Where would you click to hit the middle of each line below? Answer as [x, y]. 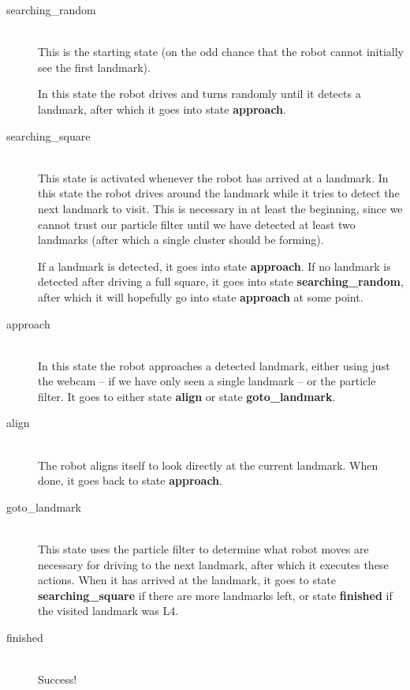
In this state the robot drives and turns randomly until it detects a [199, 94]
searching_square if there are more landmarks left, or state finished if [215, 595]
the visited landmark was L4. [108, 611]
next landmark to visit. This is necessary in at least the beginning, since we [220, 208]
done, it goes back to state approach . [130, 480]
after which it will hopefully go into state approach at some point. [201, 296]
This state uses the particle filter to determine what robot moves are [203, 549]
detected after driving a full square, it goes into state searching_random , [221, 281]
